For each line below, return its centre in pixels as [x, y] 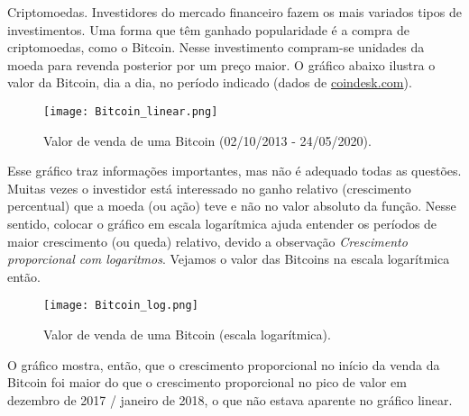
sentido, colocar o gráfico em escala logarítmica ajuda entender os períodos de [222, 223]
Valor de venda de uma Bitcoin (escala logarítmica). [187, 335]
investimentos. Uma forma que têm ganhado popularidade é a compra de [208, 29]
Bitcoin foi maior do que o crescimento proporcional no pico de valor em [207, 382]
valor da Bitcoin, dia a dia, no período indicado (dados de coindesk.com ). [210, 82]
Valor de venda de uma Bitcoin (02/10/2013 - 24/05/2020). [207, 140]
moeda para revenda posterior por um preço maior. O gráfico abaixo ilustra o [221, 64]
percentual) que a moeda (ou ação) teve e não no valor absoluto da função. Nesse [232, 206]
